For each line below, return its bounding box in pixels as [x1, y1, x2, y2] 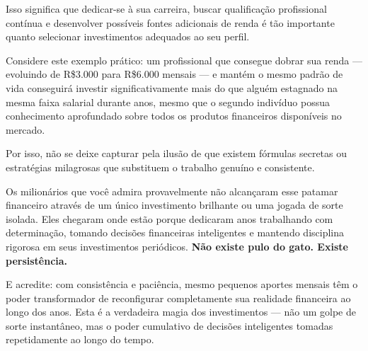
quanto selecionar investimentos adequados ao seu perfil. [6, 29, 250, 44]
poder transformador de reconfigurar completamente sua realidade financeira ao [6, 290, 351, 305]
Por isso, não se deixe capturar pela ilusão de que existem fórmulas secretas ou [6, 146, 347, 161]
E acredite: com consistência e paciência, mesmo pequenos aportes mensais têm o [6, 277, 358, 292]
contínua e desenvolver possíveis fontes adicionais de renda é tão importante [6, 15, 335, 30]
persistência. [6, 253, 68, 267]
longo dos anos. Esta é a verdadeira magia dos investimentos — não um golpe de [6, 304, 356, 319]
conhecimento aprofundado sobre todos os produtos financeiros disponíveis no [6, 108, 342, 123]
